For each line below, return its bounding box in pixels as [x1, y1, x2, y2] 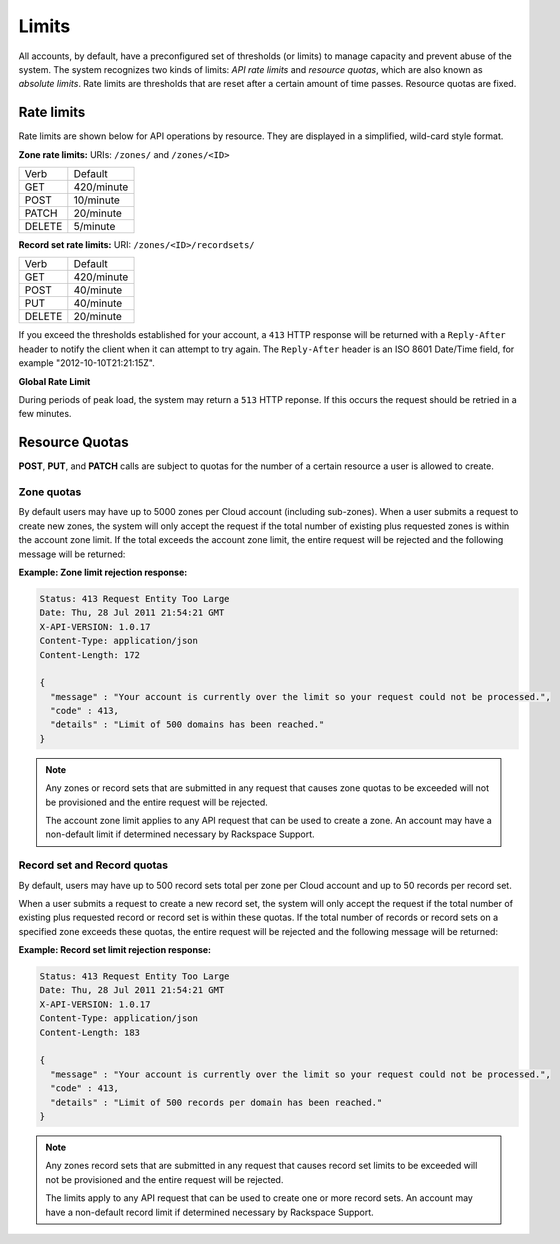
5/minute [73, 220, 116, 234]
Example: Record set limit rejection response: [18, 944, 212, 956]
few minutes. [18, 408, 72, 420]
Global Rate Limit [18, 375, 91, 387]
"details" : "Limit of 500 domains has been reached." [50, 719, 325, 730]
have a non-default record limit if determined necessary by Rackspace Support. [45, 1206, 374, 1218]
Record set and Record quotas [18, 858, 169, 872]
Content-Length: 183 [39, 1026, 140, 1038]
